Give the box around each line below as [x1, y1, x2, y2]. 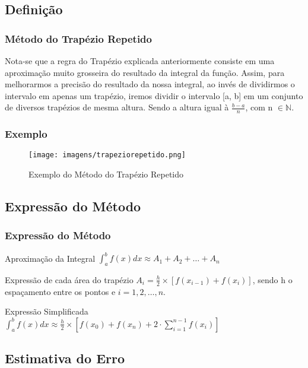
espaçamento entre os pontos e [5, 285, 116, 297]
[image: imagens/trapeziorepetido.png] [28, 151, 186, 160]
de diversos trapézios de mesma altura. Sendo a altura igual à [5, 101, 229, 113]
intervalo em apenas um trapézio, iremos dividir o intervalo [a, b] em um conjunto [5, 89, 303, 101]
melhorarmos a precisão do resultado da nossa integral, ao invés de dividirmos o [5, 78, 295, 90]
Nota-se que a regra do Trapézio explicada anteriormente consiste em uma [5, 55, 275, 66]
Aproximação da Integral [5, 252, 96, 264]
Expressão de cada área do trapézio [5, 273, 134, 285]
